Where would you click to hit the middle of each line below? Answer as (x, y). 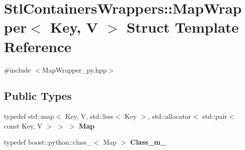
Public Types (38, 96)
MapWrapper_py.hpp (74, 69)
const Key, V (23, 125)
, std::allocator (170, 116)
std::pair (215, 116)
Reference (38, 46)
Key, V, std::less (89, 116)
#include (18, 69)
